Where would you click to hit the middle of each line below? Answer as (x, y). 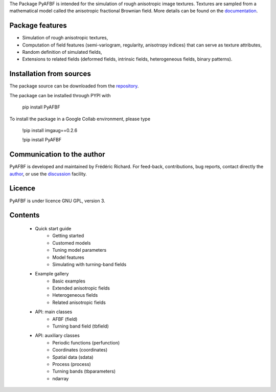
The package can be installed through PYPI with (60, 95)
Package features (38, 26)
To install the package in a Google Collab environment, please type (80, 119)
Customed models (72, 243)
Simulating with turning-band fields (89, 264)
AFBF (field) (65, 319)
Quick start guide (53, 228)
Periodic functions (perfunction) (86, 342)
